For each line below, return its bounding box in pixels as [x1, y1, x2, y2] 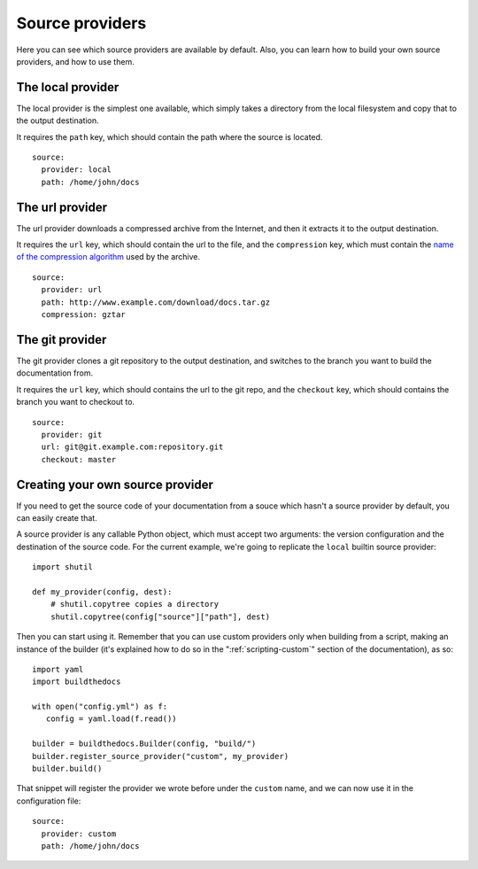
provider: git [41, 430, 103, 439]
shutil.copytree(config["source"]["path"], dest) [50, 611, 270, 622]
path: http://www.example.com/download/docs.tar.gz [41, 297, 270, 307]
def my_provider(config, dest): [32, 586, 173, 597]
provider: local [41, 165, 112, 175]
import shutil [32, 563, 93, 572]
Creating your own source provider [16, 477, 214, 492]
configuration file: [16, 795, 81, 806]
